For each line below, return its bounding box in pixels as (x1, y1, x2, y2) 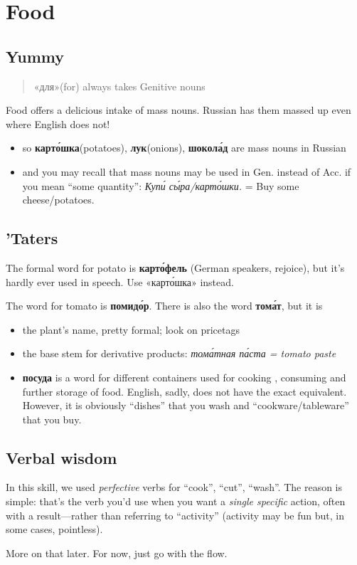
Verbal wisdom (6, 446, 117, 468)
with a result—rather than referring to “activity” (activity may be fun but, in (6, 507, 344, 522)
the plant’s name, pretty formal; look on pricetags (22, 322, 240, 337)
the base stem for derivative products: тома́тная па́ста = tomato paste (22, 346, 336, 361)
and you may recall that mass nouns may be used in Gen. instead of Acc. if (22, 164, 351, 179)
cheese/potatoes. (22, 192, 95, 207)
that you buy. (22, 411, 82, 426)
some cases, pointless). (6, 522, 103, 537)
